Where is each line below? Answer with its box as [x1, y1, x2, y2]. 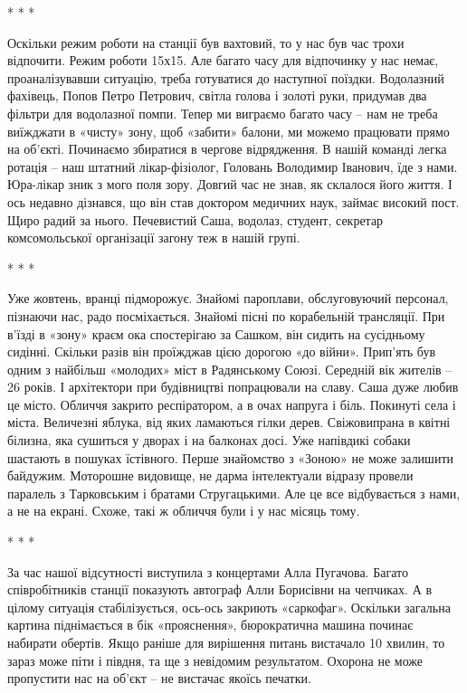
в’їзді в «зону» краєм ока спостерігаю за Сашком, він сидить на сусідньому [7, 324, 425, 343]
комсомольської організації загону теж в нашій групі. [7, 228, 300, 247]
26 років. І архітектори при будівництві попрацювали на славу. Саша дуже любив [7, 377, 459, 396]
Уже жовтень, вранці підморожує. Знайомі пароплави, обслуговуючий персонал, [7, 289, 449, 308]
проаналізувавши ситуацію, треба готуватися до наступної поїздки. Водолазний [7, 68, 444, 87]
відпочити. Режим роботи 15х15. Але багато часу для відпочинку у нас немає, [7, 51, 439, 70]
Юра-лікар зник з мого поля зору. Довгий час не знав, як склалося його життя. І [7, 175, 453, 194]
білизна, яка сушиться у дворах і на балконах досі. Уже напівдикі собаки [7, 431, 411, 450]
